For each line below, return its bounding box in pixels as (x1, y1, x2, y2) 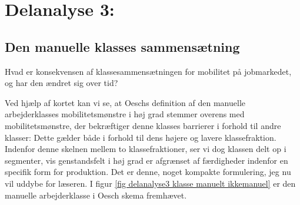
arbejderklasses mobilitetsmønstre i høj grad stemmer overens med (5, 108, 245, 120)
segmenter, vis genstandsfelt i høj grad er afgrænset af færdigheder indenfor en (5, 154, 288, 166)
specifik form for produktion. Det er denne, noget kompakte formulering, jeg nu (5, 166, 291, 178)
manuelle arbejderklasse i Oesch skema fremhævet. (5, 189, 187, 201)
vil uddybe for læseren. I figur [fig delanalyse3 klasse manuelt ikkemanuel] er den (5, 177, 296, 189)
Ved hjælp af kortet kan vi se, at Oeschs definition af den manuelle (5, 96, 245, 108)
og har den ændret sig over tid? (5, 77, 118, 89)
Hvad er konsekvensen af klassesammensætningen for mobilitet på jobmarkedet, (5, 65, 292, 77)
